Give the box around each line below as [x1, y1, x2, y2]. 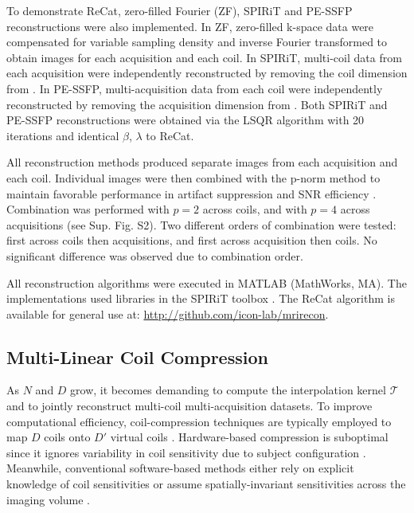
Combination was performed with [6, 201, 170, 217]
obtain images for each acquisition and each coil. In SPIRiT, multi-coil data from [6, 49, 402, 65]
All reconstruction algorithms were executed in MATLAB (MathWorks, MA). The [6, 274, 407, 291]
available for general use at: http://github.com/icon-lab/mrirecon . [6, 305, 329, 322]
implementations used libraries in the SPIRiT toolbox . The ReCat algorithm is [6, 290, 395, 307]
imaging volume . [6, 491, 91, 507]
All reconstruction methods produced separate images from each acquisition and [6, 154, 398, 170]
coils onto [44, 429, 91, 445]
